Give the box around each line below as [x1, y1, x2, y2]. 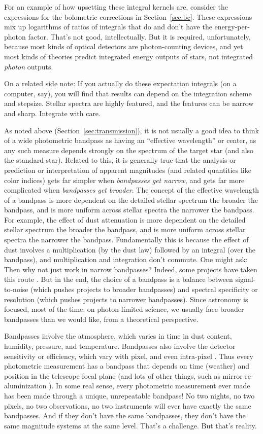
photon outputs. [4, 61, 53, 71]
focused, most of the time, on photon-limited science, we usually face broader [4, 304, 244, 314]
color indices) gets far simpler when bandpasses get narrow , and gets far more [4, 174, 245, 185]
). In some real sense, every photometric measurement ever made [48, 380, 250, 391]
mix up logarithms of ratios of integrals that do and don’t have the [4, 21, 212, 32]
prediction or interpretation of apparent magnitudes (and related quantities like [4, 164, 251, 175]
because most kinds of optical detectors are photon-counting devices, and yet [4, 41, 243, 52]
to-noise [4, 284, 28, 295]
